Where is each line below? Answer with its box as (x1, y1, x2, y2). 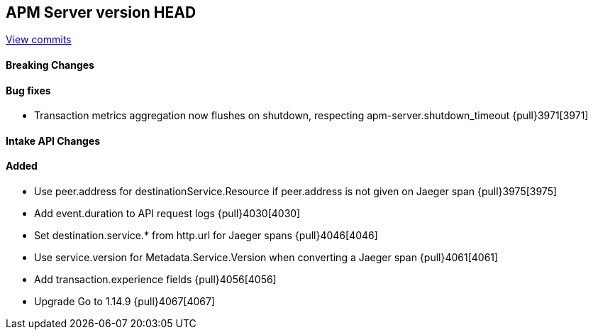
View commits (6, 33, 72, 46)
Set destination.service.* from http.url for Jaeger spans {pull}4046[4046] (34, 229, 378, 242)
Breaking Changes (6, 59, 94, 72)
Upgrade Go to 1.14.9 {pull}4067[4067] (34, 295, 216, 308)
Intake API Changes (6, 134, 101, 147)
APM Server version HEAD (6, 4, 196, 21)
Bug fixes (6, 84, 51, 97)
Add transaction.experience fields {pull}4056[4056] (34, 273, 277, 286)
